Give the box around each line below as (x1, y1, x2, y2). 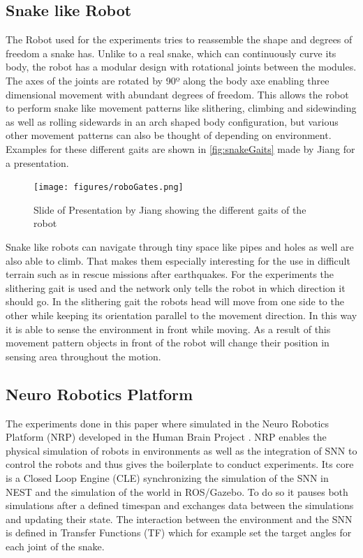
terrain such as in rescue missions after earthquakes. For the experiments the (6, 267, 334, 281)
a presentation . (6, 155, 69, 170)
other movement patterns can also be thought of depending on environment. (6, 128, 332, 142)
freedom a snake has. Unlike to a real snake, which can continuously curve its (6, 45, 336, 60)
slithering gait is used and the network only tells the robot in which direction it (6, 280, 346, 295)
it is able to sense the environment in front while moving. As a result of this (6, 321, 331, 336)
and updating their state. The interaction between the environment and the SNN (6, 511, 353, 526)
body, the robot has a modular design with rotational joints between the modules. (6, 59, 357, 74)
